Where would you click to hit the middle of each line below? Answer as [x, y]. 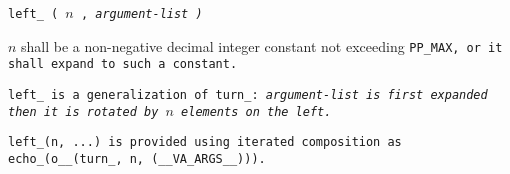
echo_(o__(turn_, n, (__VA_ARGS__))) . [137, 158]
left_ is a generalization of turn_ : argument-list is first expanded [248, 94]
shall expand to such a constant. [123, 64]
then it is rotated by [83, 111]
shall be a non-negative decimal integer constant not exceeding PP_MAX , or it [262, 45]
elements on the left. [256, 111]
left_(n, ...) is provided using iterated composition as [205, 142]
